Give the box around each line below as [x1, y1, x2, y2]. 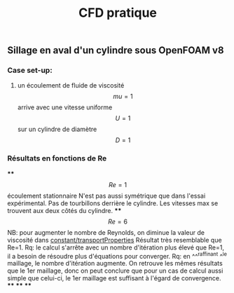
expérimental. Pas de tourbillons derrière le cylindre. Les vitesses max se [7, 198, 219, 207]
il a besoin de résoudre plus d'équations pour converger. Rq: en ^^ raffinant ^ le [7, 250, 228, 260]
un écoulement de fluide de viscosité [17, 81, 125, 90]
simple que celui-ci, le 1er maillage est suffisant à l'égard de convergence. [7, 274, 221, 282]
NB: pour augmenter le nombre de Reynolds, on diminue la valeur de [7, 228, 205, 236]
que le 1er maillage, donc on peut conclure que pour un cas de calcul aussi [7, 266, 223, 275]
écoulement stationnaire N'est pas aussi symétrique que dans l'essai [7, 191, 206, 200]
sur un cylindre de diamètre [17, 125, 97, 134]
